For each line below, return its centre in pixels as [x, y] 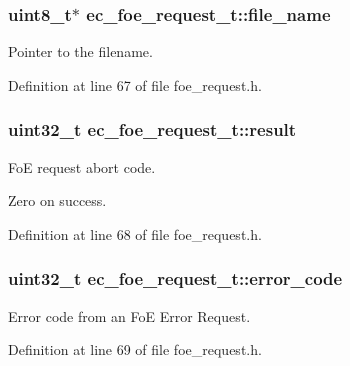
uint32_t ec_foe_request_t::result [152, 129]
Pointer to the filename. [80, 51]
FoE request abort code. [82, 166]
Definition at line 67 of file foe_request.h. [135, 84]
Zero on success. [57, 200]
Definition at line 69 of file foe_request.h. [135, 349]
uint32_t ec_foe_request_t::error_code [175, 278]
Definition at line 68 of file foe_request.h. [135, 233]
